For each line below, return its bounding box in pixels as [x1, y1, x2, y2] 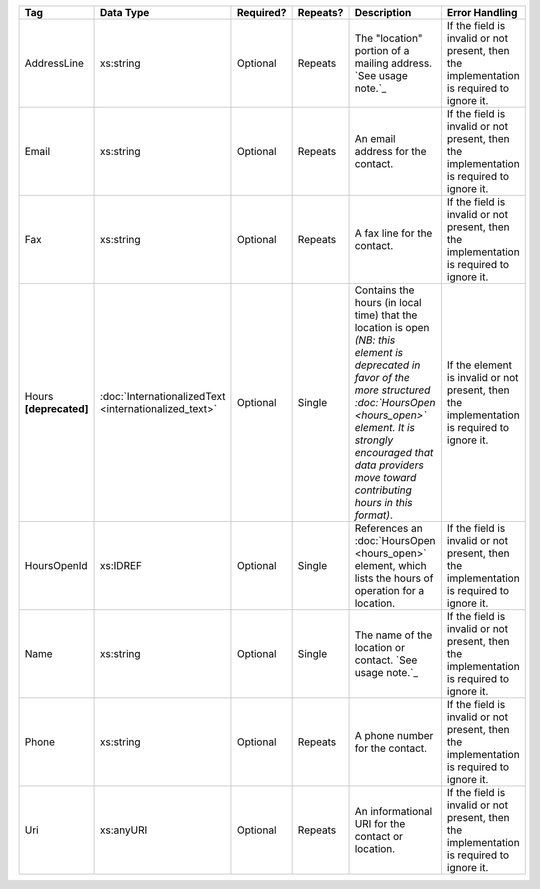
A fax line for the [354, 226, 433, 240]
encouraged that [354, 446, 434, 459]
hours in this [354, 496, 414, 509]
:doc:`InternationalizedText [100, 390, 226, 403]
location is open [354, 321, 430, 334]
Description [354, 6, 412, 19]
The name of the [354, 628, 433, 642]
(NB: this [354, 333, 396, 347]
